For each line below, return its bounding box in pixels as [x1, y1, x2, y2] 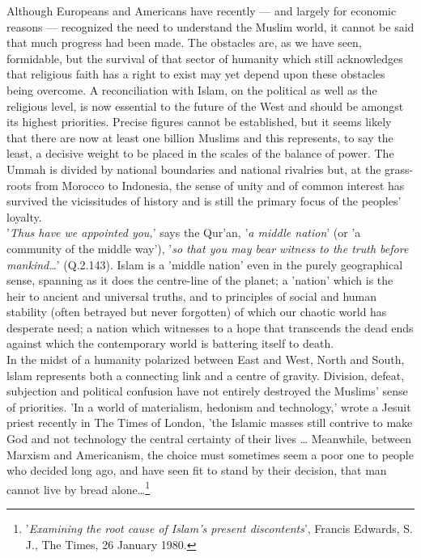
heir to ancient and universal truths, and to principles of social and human [6, 287, 377, 304]
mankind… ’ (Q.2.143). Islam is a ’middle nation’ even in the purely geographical [6, 256, 403, 273]
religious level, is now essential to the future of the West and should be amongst [6, 97, 404, 114]
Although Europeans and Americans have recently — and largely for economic [6, 2, 397, 19]
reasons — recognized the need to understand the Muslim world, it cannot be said [6, 18, 415, 35]
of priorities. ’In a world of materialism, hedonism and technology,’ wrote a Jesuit [6, 398, 411, 415]
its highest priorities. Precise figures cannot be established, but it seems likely [6, 113, 392, 130]
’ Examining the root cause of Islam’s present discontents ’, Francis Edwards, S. [25, 520, 413, 537]
